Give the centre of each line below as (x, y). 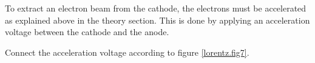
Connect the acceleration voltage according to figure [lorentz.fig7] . (127, 52)
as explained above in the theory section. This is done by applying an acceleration (157, 20)
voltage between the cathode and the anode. (87, 32)
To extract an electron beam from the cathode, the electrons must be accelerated (156, 8)
